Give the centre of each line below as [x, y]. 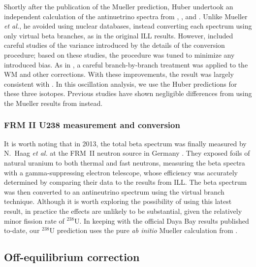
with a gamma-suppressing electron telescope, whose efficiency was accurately [121, 172]
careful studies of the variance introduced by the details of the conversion [114, 45]
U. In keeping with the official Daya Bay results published [161, 220]
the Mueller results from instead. [53, 103]
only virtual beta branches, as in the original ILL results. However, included [119, 35]
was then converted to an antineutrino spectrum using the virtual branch [114, 191]
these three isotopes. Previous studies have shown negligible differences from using [128, 93]
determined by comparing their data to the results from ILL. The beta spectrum [126, 182]
